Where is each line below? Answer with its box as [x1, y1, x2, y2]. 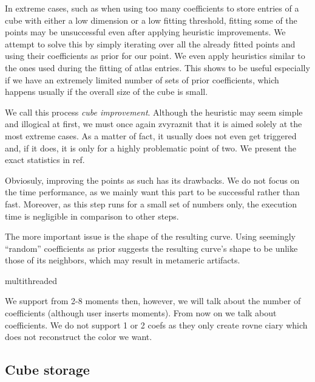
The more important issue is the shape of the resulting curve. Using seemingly [5, 230, 296, 243]
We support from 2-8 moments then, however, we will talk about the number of [5, 294, 301, 307]
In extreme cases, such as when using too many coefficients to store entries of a [5, 2, 299, 14]
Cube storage [5, 360, 90, 379]
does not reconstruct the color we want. [5, 330, 152, 343]
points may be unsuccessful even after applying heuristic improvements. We [5, 26, 286, 38]
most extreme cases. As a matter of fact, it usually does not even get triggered [5, 129, 297, 142]
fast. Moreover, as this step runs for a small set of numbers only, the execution [5, 197, 297, 210]
